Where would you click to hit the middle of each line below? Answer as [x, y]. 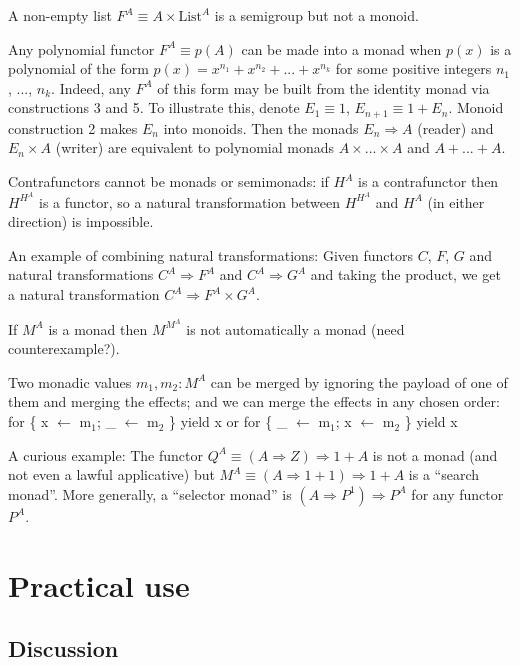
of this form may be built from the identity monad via [323, 87]
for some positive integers [413, 68]
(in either [456, 201]
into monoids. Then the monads [261, 127]
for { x [28, 421]
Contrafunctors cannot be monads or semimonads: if [168, 181]
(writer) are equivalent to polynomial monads [195, 147]
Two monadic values [70, 381]
